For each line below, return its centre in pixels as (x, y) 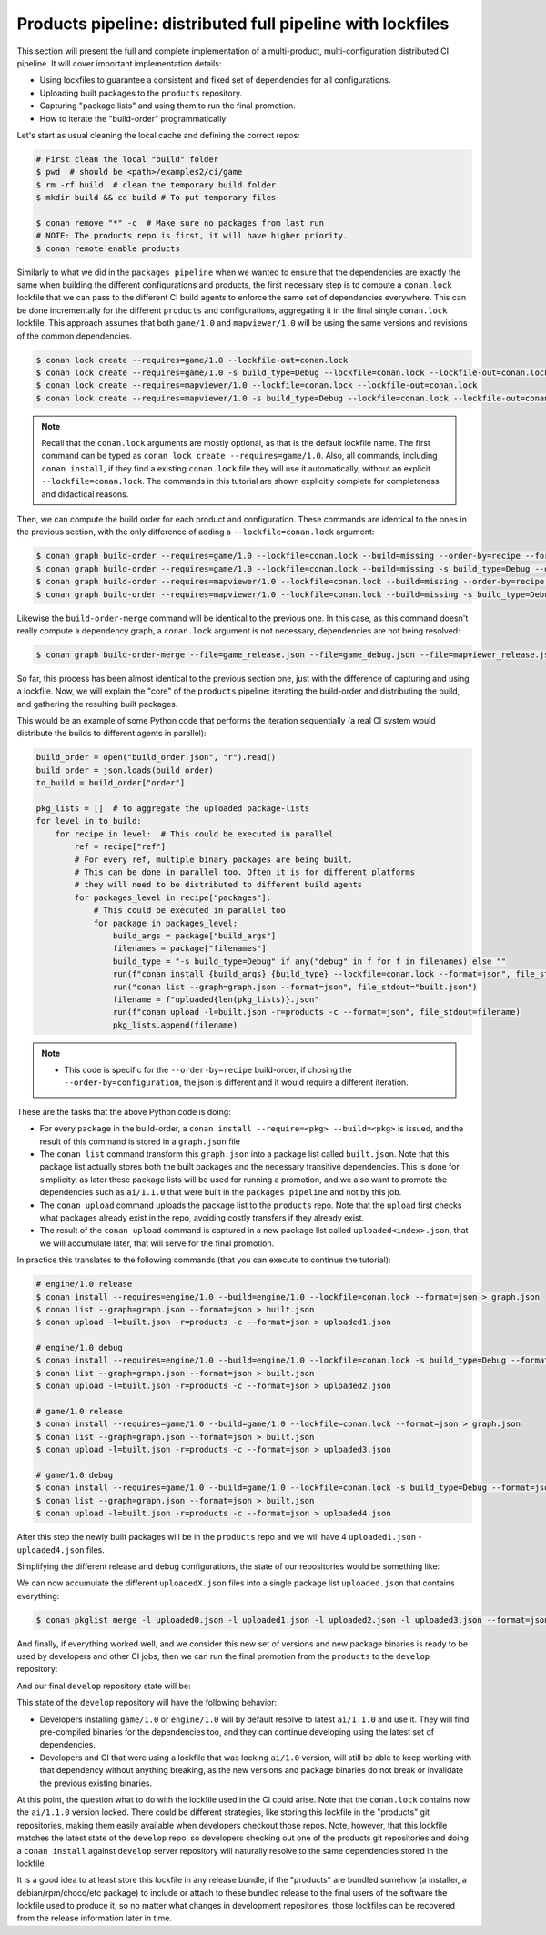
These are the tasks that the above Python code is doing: (124, 1111)
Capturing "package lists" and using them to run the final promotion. (167, 106)
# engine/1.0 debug (79, 1348)
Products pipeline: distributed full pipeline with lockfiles (233, 24)
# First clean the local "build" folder (127, 159)
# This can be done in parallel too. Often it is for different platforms (245, 872)
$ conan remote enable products (108, 248)
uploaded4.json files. (61, 1550)
